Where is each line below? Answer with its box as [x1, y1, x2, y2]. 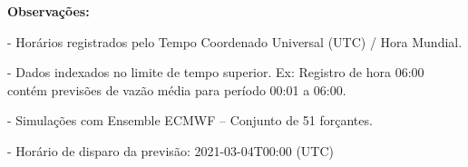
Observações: [7, 2, 90, 20]
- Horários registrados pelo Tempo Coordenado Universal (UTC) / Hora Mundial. [7, 32, 463, 51]
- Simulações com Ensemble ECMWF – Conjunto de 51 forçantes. [7, 111, 373, 130]
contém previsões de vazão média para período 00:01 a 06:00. [7, 80, 346, 99]
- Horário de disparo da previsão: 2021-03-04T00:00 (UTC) [7, 141, 335, 160]
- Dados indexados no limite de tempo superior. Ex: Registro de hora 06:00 [7, 63, 424, 82]
